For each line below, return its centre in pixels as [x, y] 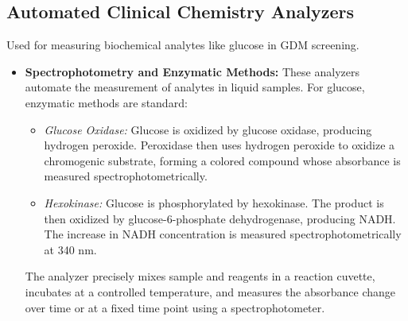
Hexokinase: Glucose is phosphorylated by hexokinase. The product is [214, 202]
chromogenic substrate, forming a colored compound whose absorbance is [222, 160]
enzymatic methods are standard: [106, 102]
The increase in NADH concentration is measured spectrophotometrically [223, 234]
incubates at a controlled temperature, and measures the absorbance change [210, 291]
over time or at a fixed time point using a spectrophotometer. [175, 307]
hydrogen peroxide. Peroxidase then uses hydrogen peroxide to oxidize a [220, 145]
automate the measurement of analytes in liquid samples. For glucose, [195, 87]
